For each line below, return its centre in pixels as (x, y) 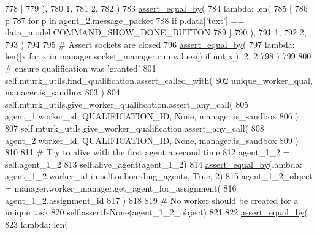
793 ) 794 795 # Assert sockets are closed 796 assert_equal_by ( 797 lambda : (150, 44)
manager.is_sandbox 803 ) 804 (63, 92)
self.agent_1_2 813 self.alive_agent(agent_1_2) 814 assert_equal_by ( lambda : (154, 164)
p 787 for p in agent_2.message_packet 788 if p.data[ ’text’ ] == (125, 20)
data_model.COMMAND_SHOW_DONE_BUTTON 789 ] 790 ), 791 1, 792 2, (156, 32)
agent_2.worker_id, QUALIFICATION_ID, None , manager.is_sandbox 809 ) (152, 140)
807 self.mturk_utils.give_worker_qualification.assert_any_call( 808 (135, 128)
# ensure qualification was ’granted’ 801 (81, 68)
